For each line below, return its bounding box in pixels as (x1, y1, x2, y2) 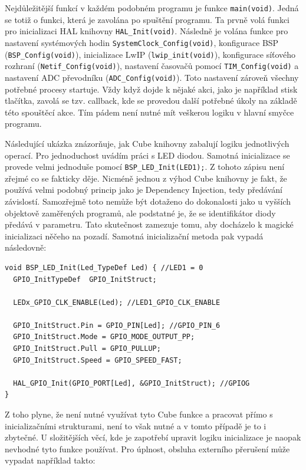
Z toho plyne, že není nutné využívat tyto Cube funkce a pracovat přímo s (5, 408, 273, 420)
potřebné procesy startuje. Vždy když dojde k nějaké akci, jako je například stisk (5, 83, 298, 95)
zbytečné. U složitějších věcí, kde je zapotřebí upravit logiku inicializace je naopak (5, 431, 301, 443)
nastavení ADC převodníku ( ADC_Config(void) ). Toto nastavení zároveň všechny (5, 71, 299, 83)
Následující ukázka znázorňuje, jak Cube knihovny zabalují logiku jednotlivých (5, 137, 289, 149)
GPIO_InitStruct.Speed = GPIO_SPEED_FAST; (13, 356, 182, 364)
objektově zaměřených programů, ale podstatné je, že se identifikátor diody (5, 206, 276, 219)
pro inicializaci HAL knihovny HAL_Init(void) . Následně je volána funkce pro (5, 25, 288, 37)
